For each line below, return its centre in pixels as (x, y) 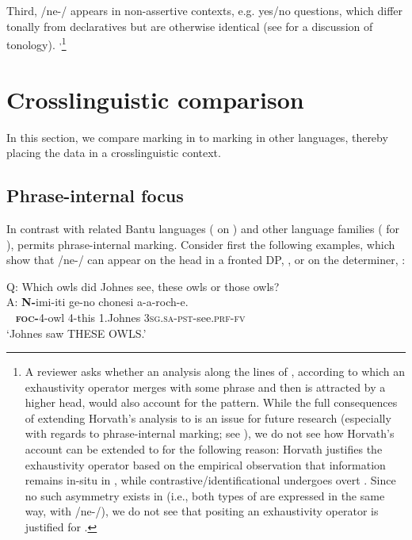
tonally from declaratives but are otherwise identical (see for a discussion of (190, 26)
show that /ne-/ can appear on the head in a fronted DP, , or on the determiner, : (206, 260)
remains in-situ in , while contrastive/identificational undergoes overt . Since (210, 480)
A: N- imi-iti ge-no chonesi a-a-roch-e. (97, 302)
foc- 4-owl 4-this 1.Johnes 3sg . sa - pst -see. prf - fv (130, 317)
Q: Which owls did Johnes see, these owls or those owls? (143, 286)
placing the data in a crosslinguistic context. (114, 153)
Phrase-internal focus (95, 195)
